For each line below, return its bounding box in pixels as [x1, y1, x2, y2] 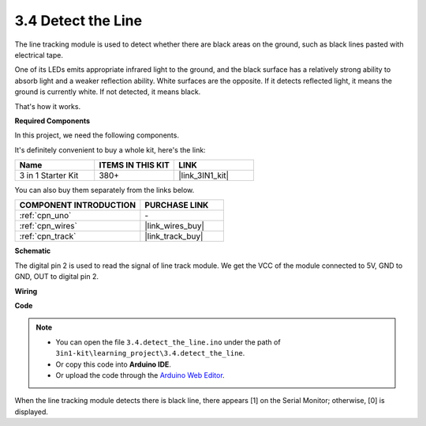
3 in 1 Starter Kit [19, 170, 79, 181]
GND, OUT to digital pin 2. [14, 272, 99, 281]
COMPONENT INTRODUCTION [19, 200, 136, 211]
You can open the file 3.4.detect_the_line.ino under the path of [55, 337, 281, 347]
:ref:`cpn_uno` [19, 210, 72, 221]
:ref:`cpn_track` [19, 231, 77, 242]
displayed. [14, 407, 49, 417]
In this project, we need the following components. [14, 130, 179, 140]
